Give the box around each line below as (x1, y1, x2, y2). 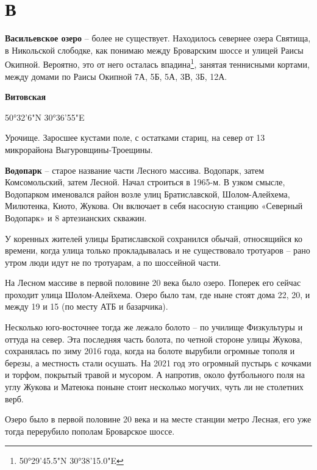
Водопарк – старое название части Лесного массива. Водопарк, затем (5, 163, 265, 176)
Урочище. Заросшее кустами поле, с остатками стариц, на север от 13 (5, 131, 265, 144)
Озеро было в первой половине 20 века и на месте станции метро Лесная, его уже (5, 413, 312, 425)
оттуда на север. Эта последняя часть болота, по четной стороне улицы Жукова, (5, 332, 302, 345)
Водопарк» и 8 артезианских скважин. (5, 211, 147, 224)
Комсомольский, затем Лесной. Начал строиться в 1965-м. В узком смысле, (5, 176, 285, 188)
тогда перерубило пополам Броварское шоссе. (5, 424, 175, 437)
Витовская (5, 90, 46, 103)
